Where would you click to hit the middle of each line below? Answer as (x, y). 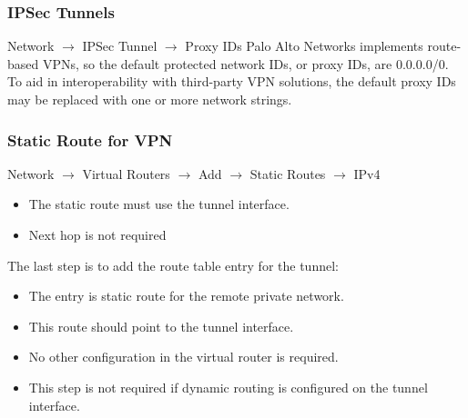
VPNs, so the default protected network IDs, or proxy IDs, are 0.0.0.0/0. (245, 63)
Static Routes (288, 173)
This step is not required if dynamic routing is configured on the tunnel (228, 387)
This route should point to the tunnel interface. (161, 326)
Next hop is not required (97, 234)
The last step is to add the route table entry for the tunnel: (173, 265)
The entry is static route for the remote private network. (186, 296)
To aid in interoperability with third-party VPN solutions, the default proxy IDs (232, 81)
